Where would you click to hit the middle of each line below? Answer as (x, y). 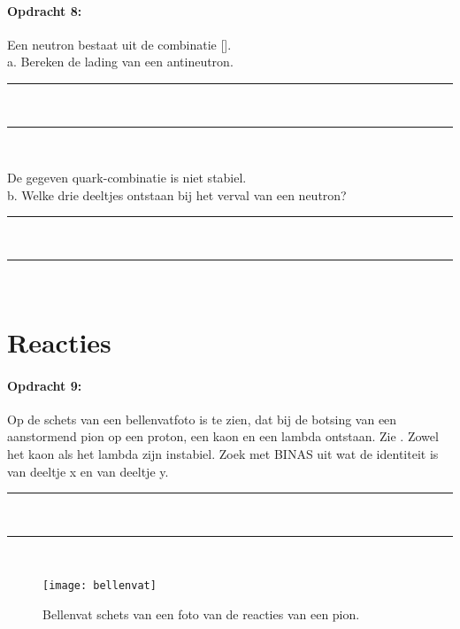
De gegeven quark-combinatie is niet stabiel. (127, 178)
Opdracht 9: (45, 385)
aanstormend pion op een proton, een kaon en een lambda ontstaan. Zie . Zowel (223, 436)
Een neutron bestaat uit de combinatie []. (119, 44)
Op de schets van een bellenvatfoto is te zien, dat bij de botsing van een (202, 419)
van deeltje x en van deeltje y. (88, 471)
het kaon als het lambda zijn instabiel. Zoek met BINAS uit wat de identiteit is (223, 453)
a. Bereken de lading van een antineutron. (120, 62)
